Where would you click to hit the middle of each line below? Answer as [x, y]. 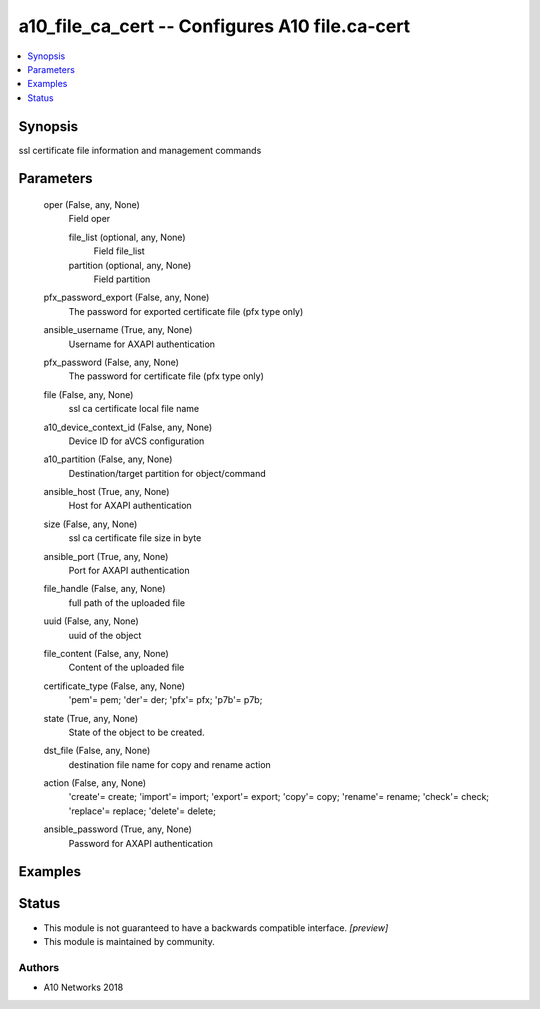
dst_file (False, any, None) [97, 751]
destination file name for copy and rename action [170, 764]
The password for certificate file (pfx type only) [166, 376]
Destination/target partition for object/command [167, 473]
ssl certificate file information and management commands [140, 150]
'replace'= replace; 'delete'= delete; [142, 811]
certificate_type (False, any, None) [114, 686]
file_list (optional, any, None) [127, 237]
